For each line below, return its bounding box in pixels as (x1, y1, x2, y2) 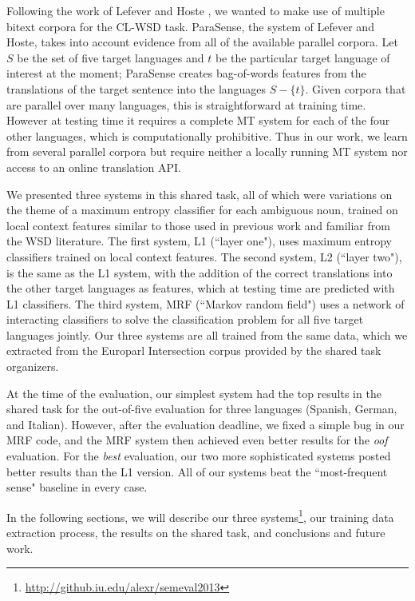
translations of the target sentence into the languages (6, 80, 267, 97)
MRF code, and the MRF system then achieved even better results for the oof (6, 432, 388, 448)
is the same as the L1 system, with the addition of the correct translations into (6, 264, 393, 281)
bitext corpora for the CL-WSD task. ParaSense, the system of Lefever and (6, 18, 374, 34)
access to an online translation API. (6, 158, 182, 175)
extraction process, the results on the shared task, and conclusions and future (6, 524, 385, 541)
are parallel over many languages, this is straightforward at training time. (6, 96, 366, 113)
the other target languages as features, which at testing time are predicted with (6, 280, 395, 297)
